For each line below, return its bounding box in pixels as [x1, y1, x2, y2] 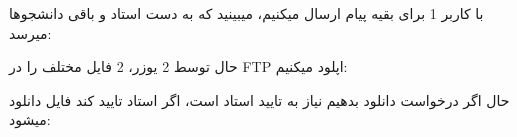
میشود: [9, 109, 51, 130]
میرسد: [9, 22, 52, 43]
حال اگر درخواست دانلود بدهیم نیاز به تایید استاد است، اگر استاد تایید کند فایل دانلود [9, 89, 510, 110]
